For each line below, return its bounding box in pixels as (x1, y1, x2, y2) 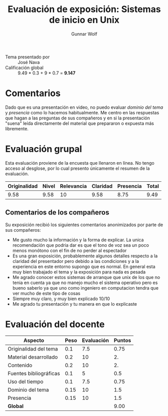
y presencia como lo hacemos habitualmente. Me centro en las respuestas (5, 109, 159, 115)
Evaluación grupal (5, 144, 82, 155)
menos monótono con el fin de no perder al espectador (12, 247, 127, 253)
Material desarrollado (8, 354, 58, 361)
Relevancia (60, 182, 87, 189)
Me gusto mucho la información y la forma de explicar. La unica (12, 237, 144, 243)
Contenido (8, 362, 33, 369)
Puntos (113, 336, 131, 343)
